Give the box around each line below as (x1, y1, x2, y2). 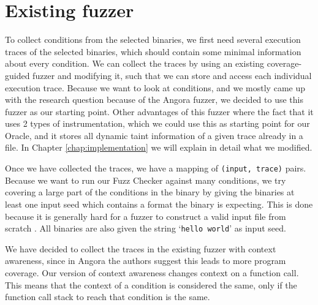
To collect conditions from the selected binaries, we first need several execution (5, 33, 301, 46)
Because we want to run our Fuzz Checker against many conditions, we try (5, 173, 286, 186)
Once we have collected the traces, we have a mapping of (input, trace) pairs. (5, 162, 306, 175)
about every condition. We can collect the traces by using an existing (5, 57, 265, 70)
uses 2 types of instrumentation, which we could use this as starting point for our (5, 117, 310, 130)
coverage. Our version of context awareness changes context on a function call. (5, 266, 299, 279)
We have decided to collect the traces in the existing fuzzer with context (5, 242, 276, 255)
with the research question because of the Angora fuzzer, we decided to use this (5, 93, 303, 106)
